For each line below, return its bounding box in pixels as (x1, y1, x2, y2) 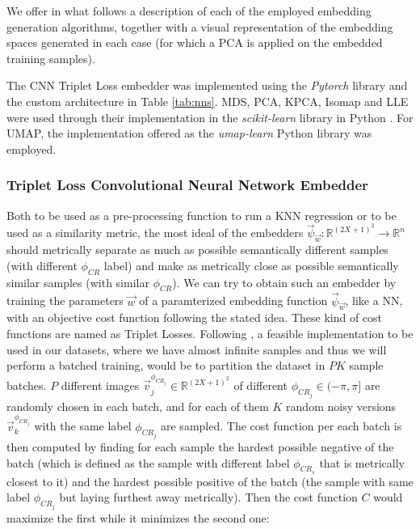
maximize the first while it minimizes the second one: (6, 509, 270, 526)
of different (233, 377, 288, 394)
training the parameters (6, 292, 124, 309)
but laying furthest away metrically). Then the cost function (59, 489, 358, 506)
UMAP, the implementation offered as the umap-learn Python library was (6, 125, 372, 142)
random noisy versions (286, 397, 397, 414)
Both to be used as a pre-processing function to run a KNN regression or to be (6, 206, 397, 223)
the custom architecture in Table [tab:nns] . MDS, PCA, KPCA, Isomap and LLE (6, 92, 409, 109)
